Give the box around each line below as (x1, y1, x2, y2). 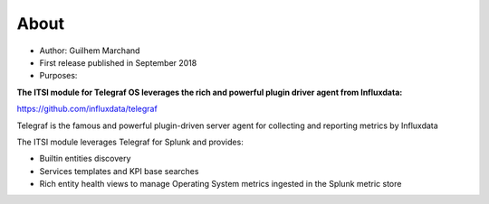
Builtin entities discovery (39, 153, 131, 164)
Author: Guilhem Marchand (39, 45, 140, 56)
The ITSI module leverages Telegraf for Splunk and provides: (16, 136, 244, 147)
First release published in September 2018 (39, 57, 197, 68)
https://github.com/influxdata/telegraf (16, 104, 158, 115)
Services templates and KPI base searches (39, 165, 199, 176)
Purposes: (39, 70, 78, 81)
